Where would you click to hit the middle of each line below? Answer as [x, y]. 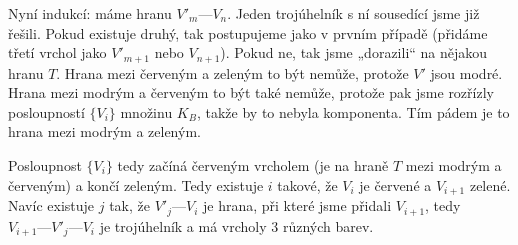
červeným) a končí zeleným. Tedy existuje [136, 184]
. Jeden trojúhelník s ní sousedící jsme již [353, 13]
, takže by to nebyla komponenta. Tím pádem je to [353, 111]
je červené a [395, 184]
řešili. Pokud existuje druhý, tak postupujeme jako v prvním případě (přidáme [248, 32]
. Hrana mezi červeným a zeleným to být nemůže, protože [232, 72]
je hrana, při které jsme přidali [297, 205]
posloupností [46, 111]
